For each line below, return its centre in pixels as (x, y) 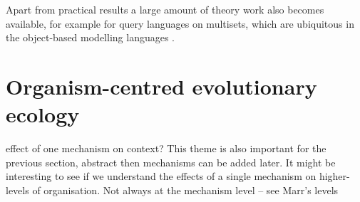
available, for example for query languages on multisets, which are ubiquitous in (180, 23)
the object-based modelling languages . (91, 37)
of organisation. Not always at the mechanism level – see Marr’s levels (185, 190)
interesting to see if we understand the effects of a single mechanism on (161, 176)
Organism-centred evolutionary (161, 86)
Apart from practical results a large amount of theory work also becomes (165, 9)
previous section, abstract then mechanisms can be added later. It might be (171, 162)
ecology (43, 114)
